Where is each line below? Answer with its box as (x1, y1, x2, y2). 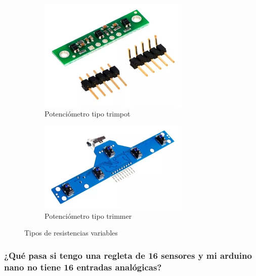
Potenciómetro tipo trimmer (45, 210, 132, 221)
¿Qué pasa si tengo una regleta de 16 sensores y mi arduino (4, 249, 252, 261)
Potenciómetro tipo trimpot (45, 108, 131, 119)
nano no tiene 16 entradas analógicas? (4, 260, 162, 273)
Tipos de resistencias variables (24, 227, 118, 238)
